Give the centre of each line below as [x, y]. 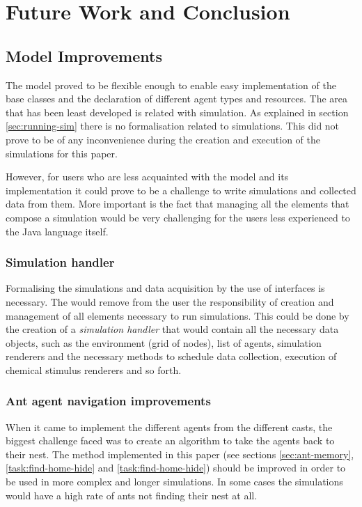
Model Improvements [84, 55]
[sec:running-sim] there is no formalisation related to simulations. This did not [173, 126]
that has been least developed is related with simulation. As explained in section [177, 112]
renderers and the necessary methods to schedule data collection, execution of [171, 356]
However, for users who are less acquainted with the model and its [147, 177]
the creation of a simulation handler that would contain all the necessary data [172, 329]
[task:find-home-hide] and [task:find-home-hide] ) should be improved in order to [176, 468]
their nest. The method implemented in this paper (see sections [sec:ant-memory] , [180, 454]
